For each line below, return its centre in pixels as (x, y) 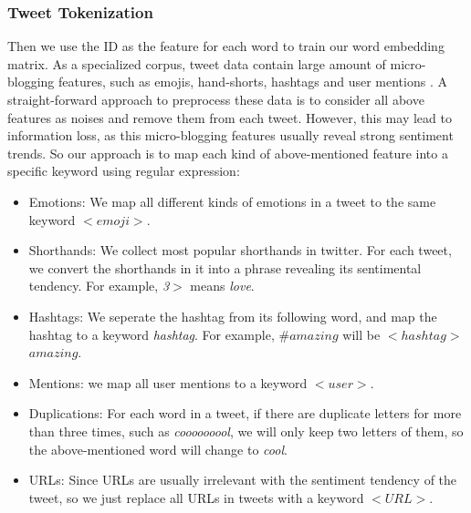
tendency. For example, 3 (99, 286)
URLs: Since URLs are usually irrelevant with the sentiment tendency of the (243, 480)
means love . (222, 286)
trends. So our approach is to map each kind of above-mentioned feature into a (228, 153)
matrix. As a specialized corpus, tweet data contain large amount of (197, 63)
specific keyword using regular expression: (124, 171)
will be (361, 334)
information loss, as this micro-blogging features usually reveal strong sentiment (230, 135)
